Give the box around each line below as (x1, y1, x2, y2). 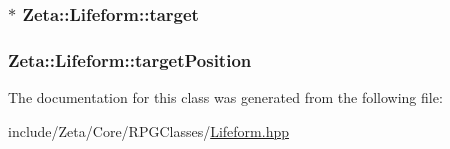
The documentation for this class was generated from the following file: (8, 87, 443, 108)
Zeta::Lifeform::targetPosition (8, 47, 252, 72)
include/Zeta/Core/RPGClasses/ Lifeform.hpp (8, 120, 290, 141)
